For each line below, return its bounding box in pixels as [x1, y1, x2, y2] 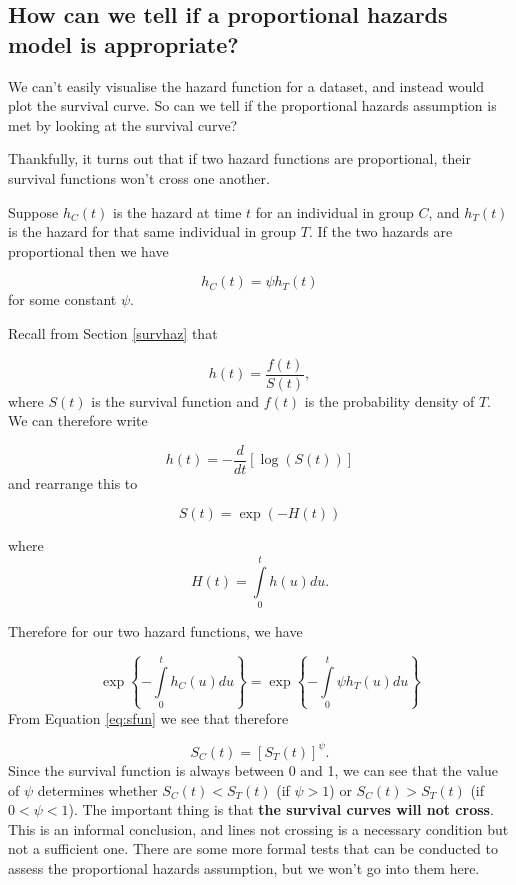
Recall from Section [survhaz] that [8, 322, 218, 343]
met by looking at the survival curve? [8, 114, 238, 135]
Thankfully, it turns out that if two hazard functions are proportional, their [8, 148, 471, 169]
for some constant [8, 289, 117, 310]
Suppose [8, 201, 59, 222]
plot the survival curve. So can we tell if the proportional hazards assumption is [8, 95, 497, 116]
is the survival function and [91, 390, 260, 411]
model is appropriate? [8, 28, 239, 59]
